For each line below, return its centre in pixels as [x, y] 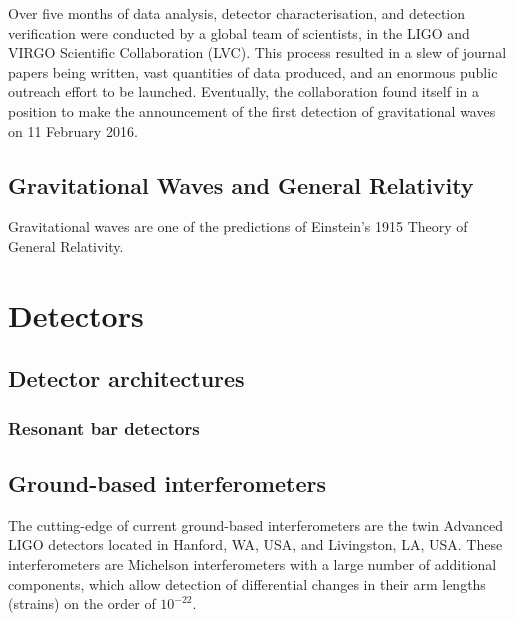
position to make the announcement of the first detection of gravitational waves [252, 110]
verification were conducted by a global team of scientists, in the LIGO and [239, 32]
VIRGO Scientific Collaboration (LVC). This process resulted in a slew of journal [257, 52]
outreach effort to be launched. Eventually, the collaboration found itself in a [244, 91]
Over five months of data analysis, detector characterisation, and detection [237, 13]
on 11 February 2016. [73, 130]
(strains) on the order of [82, 603]
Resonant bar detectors [104, 427]
